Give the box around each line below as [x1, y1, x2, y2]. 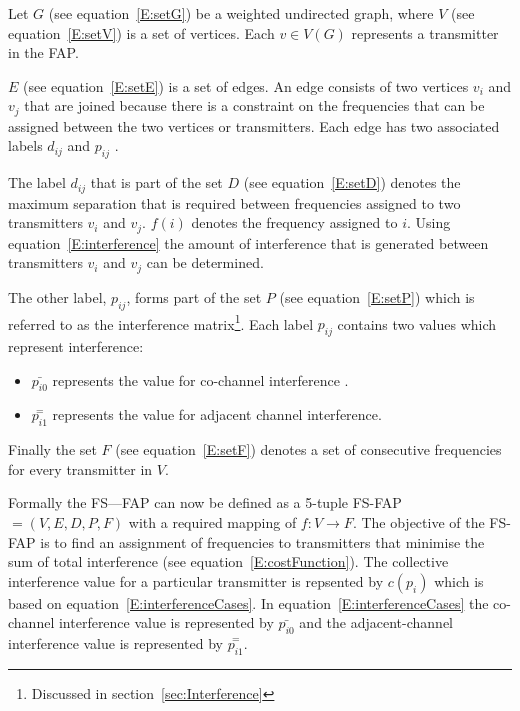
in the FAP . [8, 42, 79, 63]
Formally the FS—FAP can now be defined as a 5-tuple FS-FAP [8, 492, 402, 513]
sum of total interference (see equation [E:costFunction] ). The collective [8, 551, 449, 572]
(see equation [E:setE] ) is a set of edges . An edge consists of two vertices [23, 75, 469, 96]
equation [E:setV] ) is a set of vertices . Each [8, 22, 275, 43]
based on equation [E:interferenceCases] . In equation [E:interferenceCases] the [8, 592, 489, 613]
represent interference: [8, 336, 144, 357]
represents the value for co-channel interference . [52, 369, 349, 390]
